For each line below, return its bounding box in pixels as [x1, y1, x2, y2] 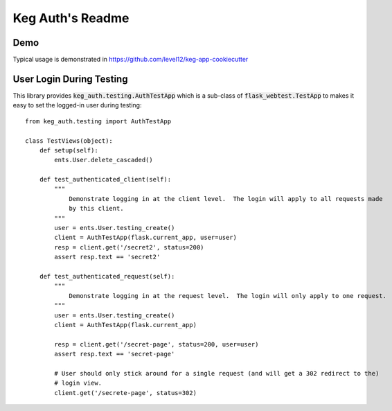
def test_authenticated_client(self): [39, 175, 172, 184]
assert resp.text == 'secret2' [54, 253, 161, 261]
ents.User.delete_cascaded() [54, 156, 154, 164]
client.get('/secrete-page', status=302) [54, 389, 197, 396]
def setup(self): [39, 146, 98, 154]
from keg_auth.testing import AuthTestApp [25, 117, 172, 125]
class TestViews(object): [25, 137, 114, 145]
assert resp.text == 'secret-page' [54, 350, 175, 358]
